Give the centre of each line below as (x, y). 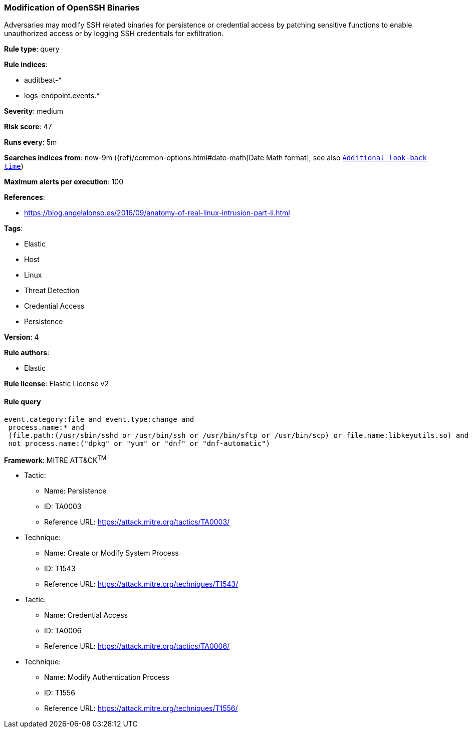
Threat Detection (52, 291)
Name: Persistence (75, 491)
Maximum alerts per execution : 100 (64, 182)
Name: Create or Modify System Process (111, 553)
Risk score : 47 (28, 127)
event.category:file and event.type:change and (99, 419)
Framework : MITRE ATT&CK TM (55, 459)
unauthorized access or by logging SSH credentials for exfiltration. (114, 34)
